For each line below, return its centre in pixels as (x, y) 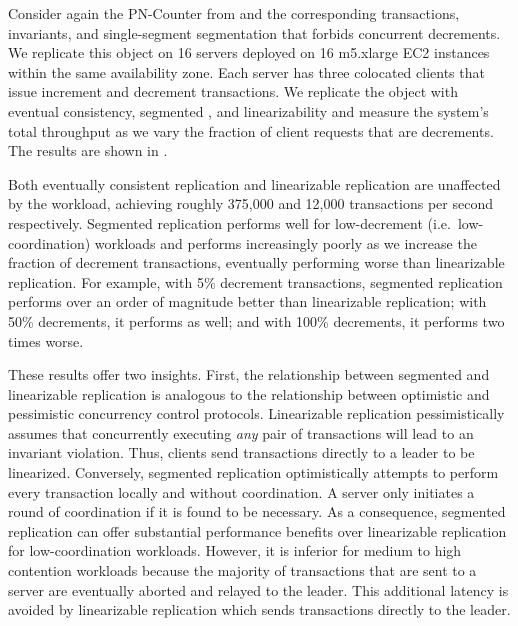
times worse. (46, 340)
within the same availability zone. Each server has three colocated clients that (246, 71)
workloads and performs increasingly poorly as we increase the (285, 242)
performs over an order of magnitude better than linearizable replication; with (247, 301)
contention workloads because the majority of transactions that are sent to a (242, 570)
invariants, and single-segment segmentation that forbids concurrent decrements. (254, 32)
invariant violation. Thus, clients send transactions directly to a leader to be (241, 452)
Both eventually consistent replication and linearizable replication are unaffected (254, 183)
